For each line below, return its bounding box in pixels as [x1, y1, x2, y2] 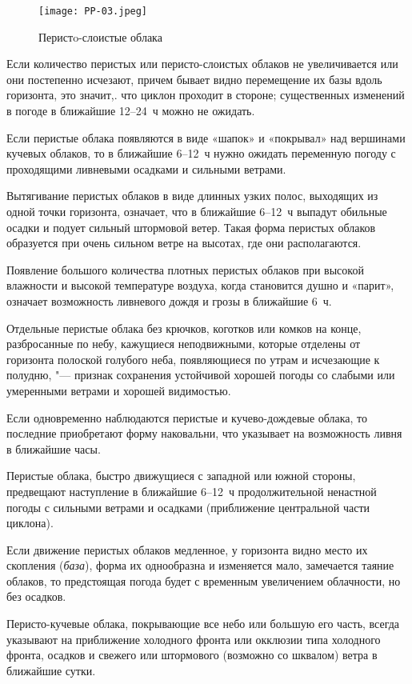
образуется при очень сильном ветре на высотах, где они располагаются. [6, 234, 362, 251]
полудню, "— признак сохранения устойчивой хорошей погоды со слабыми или [6, 366, 395, 383]
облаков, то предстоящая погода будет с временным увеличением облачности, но [6, 572, 401, 589]
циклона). [6, 514, 54, 531]
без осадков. [6, 588, 66, 605]
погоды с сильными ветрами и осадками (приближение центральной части [6, 498, 370, 515]
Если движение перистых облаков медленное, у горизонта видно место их [6, 541, 368, 558]
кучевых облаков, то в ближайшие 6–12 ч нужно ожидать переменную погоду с [6, 145, 396, 162]
